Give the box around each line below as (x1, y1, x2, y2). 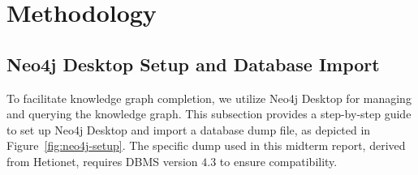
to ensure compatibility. (219, 152, 338, 169)
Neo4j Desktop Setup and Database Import (6, 51, 380, 76)
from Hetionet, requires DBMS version (6, 152, 198, 169)
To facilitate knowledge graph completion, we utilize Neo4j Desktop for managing (6, 89, 412, 106)
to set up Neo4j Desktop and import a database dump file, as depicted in (6, 121, 371, 138)
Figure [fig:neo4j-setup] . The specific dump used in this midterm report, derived (6, 137, 406, 154)
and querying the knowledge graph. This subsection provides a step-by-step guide (6, 105, 412, 122)
